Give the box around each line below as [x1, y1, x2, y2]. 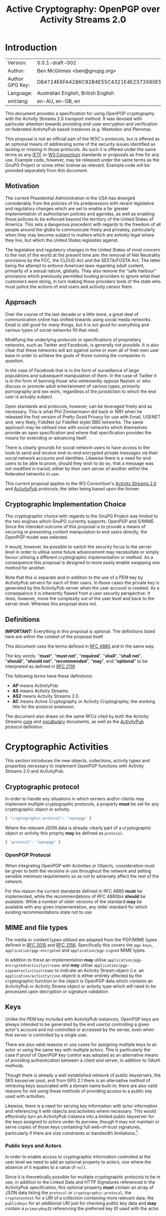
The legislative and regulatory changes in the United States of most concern [5, 246, 161, 252]
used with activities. [5, 1093, 46, 1099]
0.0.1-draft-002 [37, 59, 77, 66]
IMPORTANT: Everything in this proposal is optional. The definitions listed [5, 628, 156, 634]
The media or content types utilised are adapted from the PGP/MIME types [5, 936, 157, 943]
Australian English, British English [37, 89, 115, 96]
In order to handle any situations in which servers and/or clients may [5, 795, 145, 801]
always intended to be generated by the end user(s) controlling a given [5, 1021, 150, 1027]
